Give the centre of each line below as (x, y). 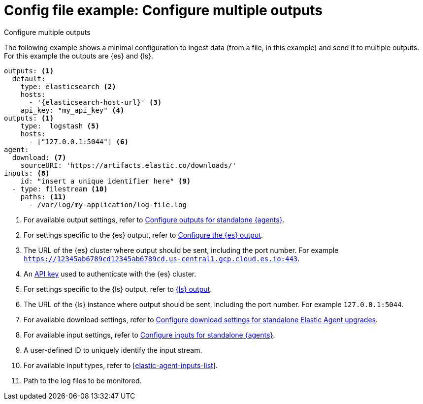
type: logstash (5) (60, 126)
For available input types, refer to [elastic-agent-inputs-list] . (121, 365)
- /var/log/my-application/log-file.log (108, 204)
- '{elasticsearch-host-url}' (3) (95, 102)
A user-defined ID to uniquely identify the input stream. (113, 350)
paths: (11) (43, 197)
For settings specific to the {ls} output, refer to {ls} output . (118, 289)
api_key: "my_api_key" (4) (72, 110)
